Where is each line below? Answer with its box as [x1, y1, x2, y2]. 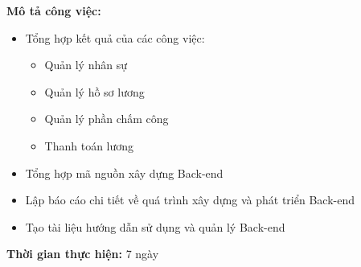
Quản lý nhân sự [44, 56, 127, 73]
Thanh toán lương [44, 137, 134, 154]
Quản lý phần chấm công [44, 110, 169, 127]
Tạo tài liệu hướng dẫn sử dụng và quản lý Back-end [25, 218, 285, 235]
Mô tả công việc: [6, 2, 101, 18]
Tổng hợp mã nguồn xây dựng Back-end [25, 164, 224, 181]
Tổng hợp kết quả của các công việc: [25, 29, 205, 46]
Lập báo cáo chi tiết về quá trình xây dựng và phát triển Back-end [25, 191, 355, 208]
